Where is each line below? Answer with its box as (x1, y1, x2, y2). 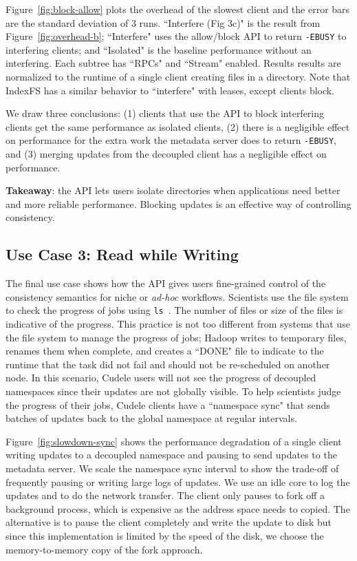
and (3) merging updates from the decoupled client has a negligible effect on (6, 147, 327, 161)
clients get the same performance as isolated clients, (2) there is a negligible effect (6, 119, 350, 134)
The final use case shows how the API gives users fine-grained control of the (6, 276, 326, 290)
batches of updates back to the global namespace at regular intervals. (6, 411, 297, 425)
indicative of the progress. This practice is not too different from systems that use (6, 317, 350, 331)
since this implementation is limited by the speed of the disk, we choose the (6, 528, 324, 542)
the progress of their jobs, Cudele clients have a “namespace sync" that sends (6, 397, 330, 412)
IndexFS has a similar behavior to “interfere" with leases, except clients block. (6, 83, 335, 97)
